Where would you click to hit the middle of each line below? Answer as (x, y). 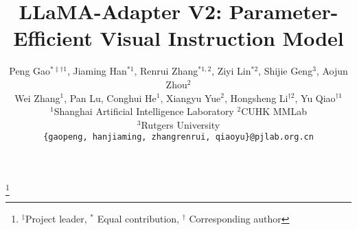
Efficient (53, 38)
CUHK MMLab (274, 111)
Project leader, (56, 219)
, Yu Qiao (315, 98)
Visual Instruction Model (222, 38)
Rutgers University (181, 124)
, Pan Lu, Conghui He (110, 98)
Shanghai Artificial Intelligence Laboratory (144, 111)
